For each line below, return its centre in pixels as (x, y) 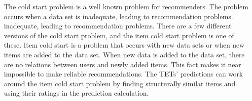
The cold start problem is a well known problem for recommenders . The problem (126, 6)
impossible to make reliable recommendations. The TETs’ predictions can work (124, 74)
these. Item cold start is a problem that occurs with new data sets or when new (124, 45)
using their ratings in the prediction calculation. (76, 93)
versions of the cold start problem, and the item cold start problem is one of (119, 35)
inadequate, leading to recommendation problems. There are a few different (118, 26)
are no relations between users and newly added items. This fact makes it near (123, 64)
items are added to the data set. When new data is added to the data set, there (124, 54)
